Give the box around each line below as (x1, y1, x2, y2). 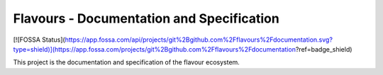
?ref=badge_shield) (295, 45, 353, 53)
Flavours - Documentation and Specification (13, 11, 279, 26)
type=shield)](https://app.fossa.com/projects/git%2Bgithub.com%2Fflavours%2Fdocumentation (13, 45, 296, 53)
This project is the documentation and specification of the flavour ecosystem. (13, 58, 240, 67)
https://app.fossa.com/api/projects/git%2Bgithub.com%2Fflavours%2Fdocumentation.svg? (65, 35, 333, 44)
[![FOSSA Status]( (13, 35, 65, 44)
